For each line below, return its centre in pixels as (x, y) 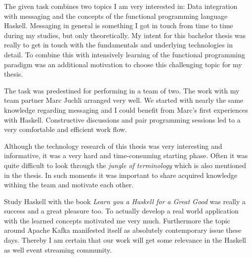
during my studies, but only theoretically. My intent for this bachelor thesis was (125, 35)
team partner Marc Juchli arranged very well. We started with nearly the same (124, 100)
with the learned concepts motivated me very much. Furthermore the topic (117, 220)
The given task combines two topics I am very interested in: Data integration (121, 6)
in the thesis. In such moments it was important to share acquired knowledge (121, 175)
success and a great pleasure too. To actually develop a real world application (121, 211)
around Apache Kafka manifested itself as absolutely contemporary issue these (123, 230)
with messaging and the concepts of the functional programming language (116, 16)
